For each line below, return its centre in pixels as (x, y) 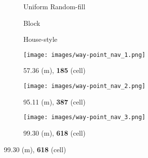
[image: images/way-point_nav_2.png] (84, 86)
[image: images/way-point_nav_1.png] (84, 55)
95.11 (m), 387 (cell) (55, 101)
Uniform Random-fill (55, 6)
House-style (40, 39)
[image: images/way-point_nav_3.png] (84, 117)
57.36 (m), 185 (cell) (55, 70)
